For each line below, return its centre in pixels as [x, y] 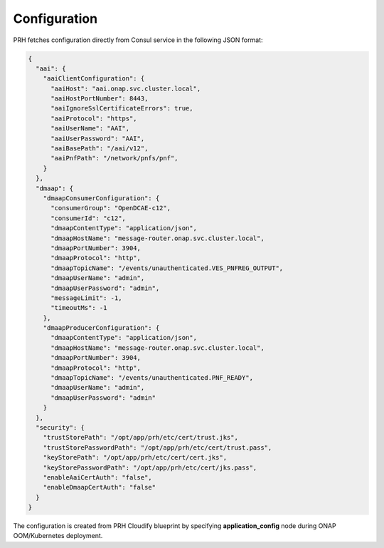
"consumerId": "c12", [88, 218]
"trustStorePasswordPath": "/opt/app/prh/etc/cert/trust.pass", [158, 448]
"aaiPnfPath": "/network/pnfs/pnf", [114, 158]
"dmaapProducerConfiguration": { [101, 328]
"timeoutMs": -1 [79, 308]
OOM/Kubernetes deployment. [58, 536]
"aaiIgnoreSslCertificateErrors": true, [122, 108]
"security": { [60, 427]
